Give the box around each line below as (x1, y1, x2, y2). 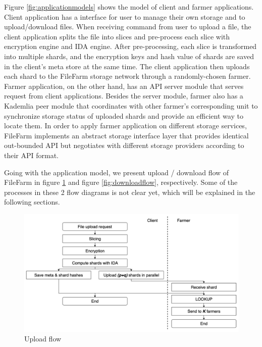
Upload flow (24, 333, 62, 344)
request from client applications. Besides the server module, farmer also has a (4, 90, 243, 101)
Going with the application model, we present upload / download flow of (4, 167, 229, 177)
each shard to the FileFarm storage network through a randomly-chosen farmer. (4, 71, 251, 81)
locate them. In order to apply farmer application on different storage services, (4, 120, 247, 131)
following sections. (4, 196, 60, 207)
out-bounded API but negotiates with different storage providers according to (4, 140, 244, 151)
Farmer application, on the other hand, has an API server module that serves (4, 80, 244, 91)
